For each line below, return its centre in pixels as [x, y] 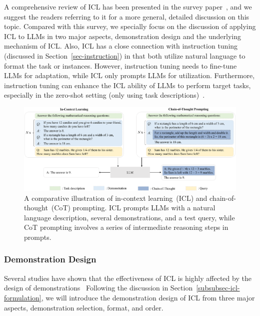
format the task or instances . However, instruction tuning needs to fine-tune [120, 65]
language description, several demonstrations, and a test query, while [129, 217]
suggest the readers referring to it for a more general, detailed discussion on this [127, 16]
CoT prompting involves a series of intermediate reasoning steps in [126, 227]
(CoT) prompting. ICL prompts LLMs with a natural [133, 208]
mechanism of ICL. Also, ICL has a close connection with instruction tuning [121, 46]
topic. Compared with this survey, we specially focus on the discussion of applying [130, 26]
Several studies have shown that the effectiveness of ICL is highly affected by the [128, 278]
